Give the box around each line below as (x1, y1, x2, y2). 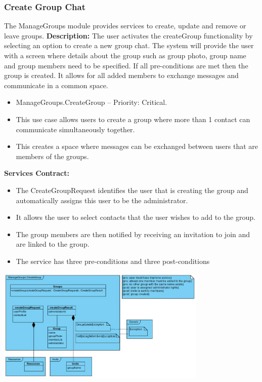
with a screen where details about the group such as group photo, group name (4, 50, 246, 60)
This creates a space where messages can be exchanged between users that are (16, 141, 258, 151)
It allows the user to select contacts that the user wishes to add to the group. (16, 212, 255, 222)
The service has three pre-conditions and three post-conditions (16, 255, 210, 266)
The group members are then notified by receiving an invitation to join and (16, 228, 250, 239)
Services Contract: (4, 168, 69, 178)
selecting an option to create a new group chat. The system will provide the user (4, 40, 254, 51)
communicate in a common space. (4, 80, 108, 90)
